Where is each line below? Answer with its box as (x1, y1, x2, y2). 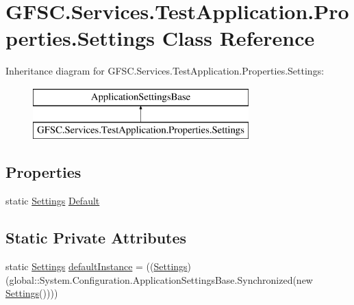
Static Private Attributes (5, 227, 187, 248)
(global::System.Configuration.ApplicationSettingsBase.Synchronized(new (5, 272, 313, 287)
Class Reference (162, 24, 315, 52)
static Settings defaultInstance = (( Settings (5, 259, 188, 274)
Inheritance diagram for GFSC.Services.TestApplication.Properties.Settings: (5, 64, 325, 78)
